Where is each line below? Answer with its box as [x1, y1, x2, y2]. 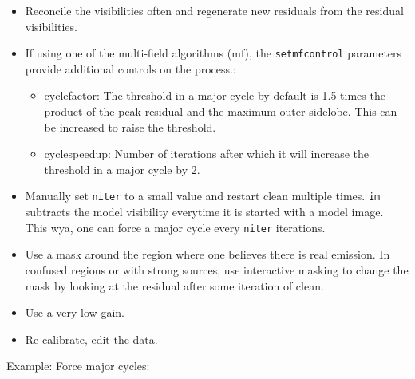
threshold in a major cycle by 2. [44, 160, 200, 177]
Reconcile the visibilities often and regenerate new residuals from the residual [25, 2, 404, 18]
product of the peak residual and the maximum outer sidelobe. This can [44, 103, 397, 120]
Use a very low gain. [25, 304, 125, 321]
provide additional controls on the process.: [25, 60, 236, 77]
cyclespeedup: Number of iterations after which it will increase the [44, 145, 369, 162]
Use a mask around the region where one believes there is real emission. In [25, 246, 390, 263]
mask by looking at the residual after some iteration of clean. [25, 277, 324, 294]
